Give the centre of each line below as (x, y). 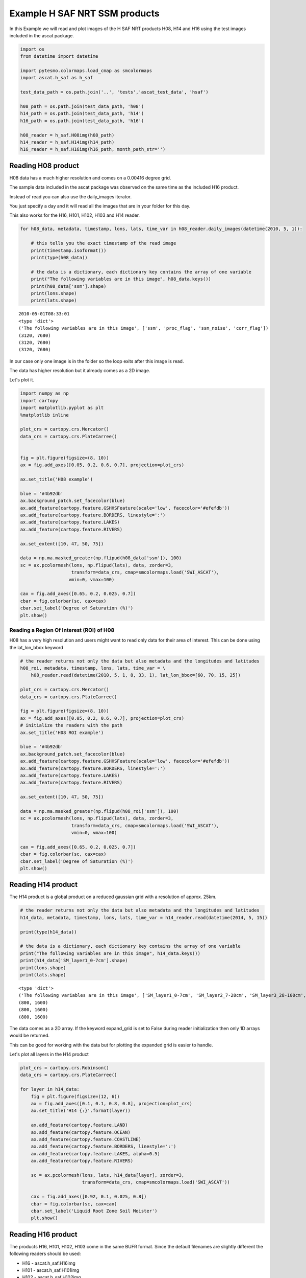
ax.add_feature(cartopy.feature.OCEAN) (81, 1132)
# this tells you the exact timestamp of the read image (104, 243)
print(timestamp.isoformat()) (69, 250)
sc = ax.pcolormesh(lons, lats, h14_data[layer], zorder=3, (108, 1175)
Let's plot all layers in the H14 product (49, 1054)
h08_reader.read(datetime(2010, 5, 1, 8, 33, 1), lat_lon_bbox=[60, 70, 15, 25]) (136, 675)
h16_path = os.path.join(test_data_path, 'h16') (82, 121)
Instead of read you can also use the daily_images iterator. (71, 196)
